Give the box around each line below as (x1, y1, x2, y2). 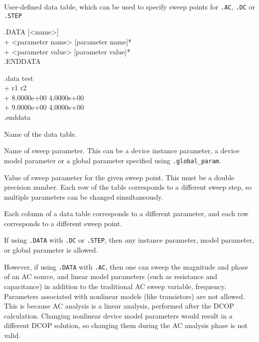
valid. (4, 330, 21, 340)
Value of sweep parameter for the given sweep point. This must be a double (4, 172, 235, 182)
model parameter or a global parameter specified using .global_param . (4, 155, 221, 165)
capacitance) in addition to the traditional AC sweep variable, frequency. (4, 281, 226, 291)
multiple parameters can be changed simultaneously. (4, 191, 163, 202)
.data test (4, 72, 33, 83)
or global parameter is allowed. (4, 245, 98, 255)
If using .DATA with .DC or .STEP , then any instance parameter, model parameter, (4, 235, 255, 245)
